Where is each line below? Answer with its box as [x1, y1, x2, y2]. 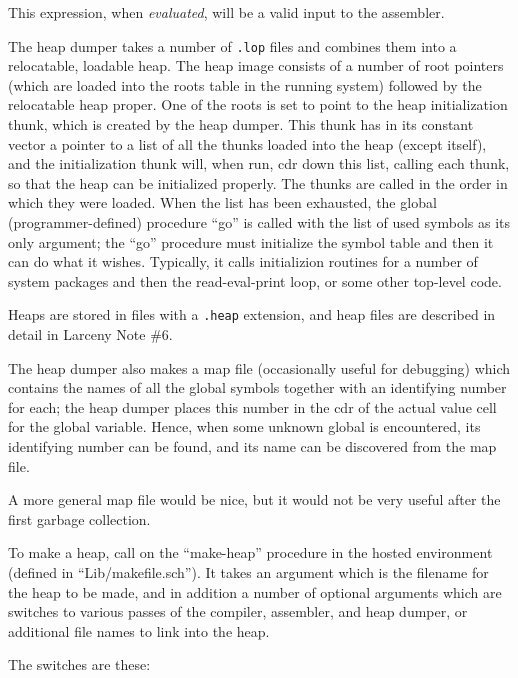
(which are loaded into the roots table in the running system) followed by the [8, 74, 482, 95]
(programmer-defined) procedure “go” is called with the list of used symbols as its [8, 212, 510, 232]
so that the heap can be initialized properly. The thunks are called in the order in [8, 172, 508, 193]
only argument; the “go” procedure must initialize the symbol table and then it [8, 231, 494, 252]
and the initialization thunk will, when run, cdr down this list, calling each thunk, [8, 153, 510, 174]
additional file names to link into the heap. [8, 620, 270, 641]
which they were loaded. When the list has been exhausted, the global [8, 192, 437, 213]
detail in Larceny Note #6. [8, 324, 173, 345]
